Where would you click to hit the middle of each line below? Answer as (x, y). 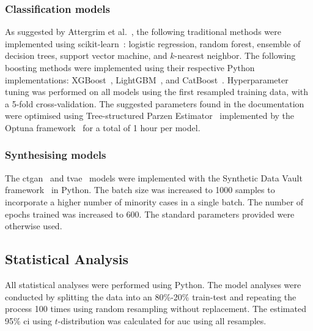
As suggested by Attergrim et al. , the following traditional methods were (143, 32)
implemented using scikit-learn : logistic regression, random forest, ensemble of (153, 43)
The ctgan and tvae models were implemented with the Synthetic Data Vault (154, 177)
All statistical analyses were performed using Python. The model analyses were (153, 284)
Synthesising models (56, 155)
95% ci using (29, 320)
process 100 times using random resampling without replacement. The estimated (156, 309)
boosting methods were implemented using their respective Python (130, 67)
